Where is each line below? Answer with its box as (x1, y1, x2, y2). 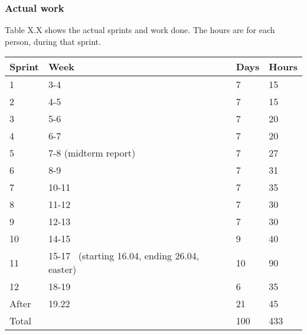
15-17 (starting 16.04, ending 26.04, (48, 249, 200, 263)
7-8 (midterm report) (48, 146, 136, 160)
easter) (48, 262, 77, 277)
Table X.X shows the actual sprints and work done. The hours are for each (5, 24, 275, 36)
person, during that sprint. (5, 35, 101, 47)
